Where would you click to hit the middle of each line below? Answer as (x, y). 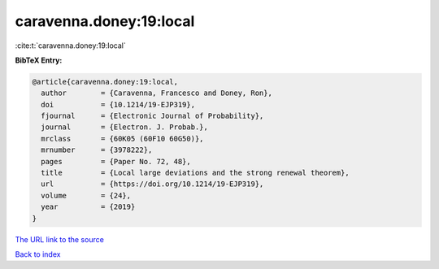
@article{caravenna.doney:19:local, (105, 82)
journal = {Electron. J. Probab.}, (125, 127)
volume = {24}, (86, 195)
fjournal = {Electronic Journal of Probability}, (152, 116)
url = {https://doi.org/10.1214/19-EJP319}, (152, 184)
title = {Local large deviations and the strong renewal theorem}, (195, 173)
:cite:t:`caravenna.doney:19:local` (70, 46)
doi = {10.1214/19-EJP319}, (118, 104)
